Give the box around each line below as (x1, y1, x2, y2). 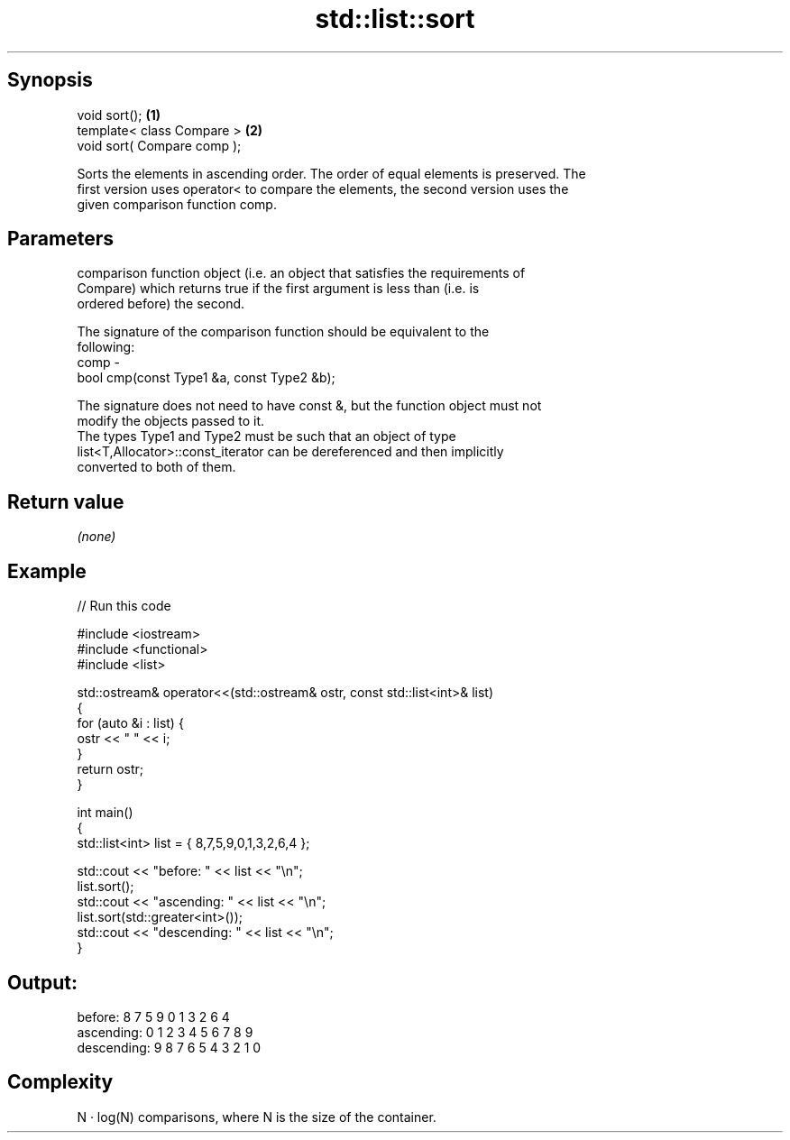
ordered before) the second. (77, 296, 245, 312)
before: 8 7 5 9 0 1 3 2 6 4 (77, 1008, 230, 1025)
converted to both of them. (77, 459, 236, 475)
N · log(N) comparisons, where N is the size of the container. (77, 1108, 436, 1125)
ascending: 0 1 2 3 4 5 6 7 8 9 (77, 1024, 253, 1040)
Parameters (7, 227, 114, 251)
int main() (77, 804, 133, 821)
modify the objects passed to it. (77, 413, 265, 429)
